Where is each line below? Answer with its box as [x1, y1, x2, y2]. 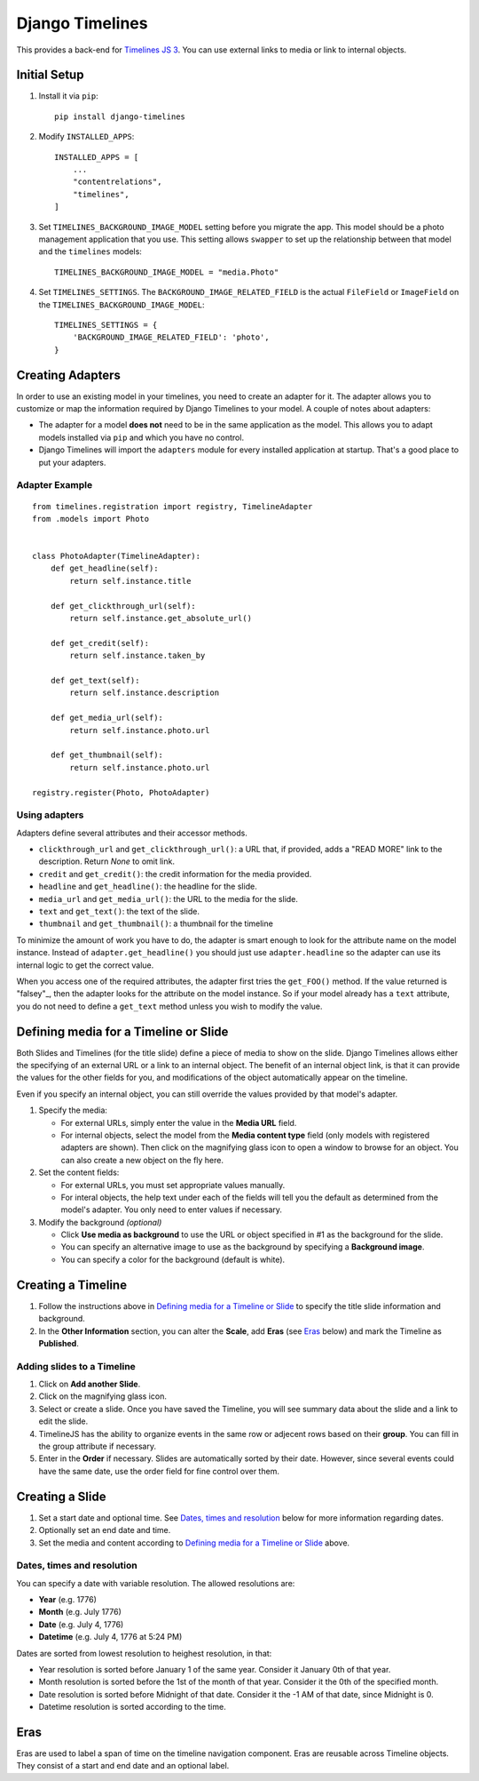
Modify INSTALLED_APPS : [38, 132, 135, 142]
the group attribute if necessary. [38, 1441, 157, 1452]
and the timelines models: [38, 246, 142, 257]
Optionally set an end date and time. [38, 1525, 171, 1536]
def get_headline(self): [50, 563, 159, 573]
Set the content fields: [38, 1167, 120, 1178]
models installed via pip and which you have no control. [38, 432, 244, 443]
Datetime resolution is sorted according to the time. [38, 1702, 226, 1713]
